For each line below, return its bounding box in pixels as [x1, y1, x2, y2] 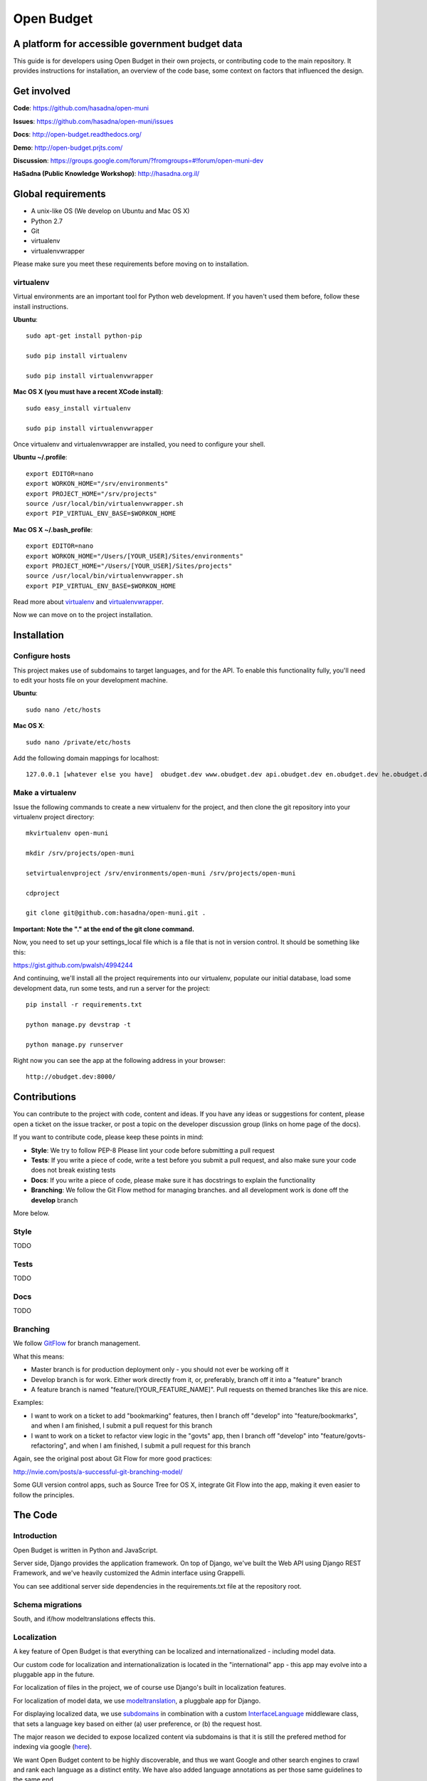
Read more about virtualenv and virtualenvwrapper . [13, 598, 164, 606]
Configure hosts [13, 651, 71, 661]
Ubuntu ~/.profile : [13, 453, 68, 462]
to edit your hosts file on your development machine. [13, 676, 168, 685]
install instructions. [13, 302, 69, 311]
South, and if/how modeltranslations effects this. [13, 1614, 156, 1624]
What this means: [13, 1352, 65, 1361]
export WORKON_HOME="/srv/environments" [26, 479, 169, 488]
